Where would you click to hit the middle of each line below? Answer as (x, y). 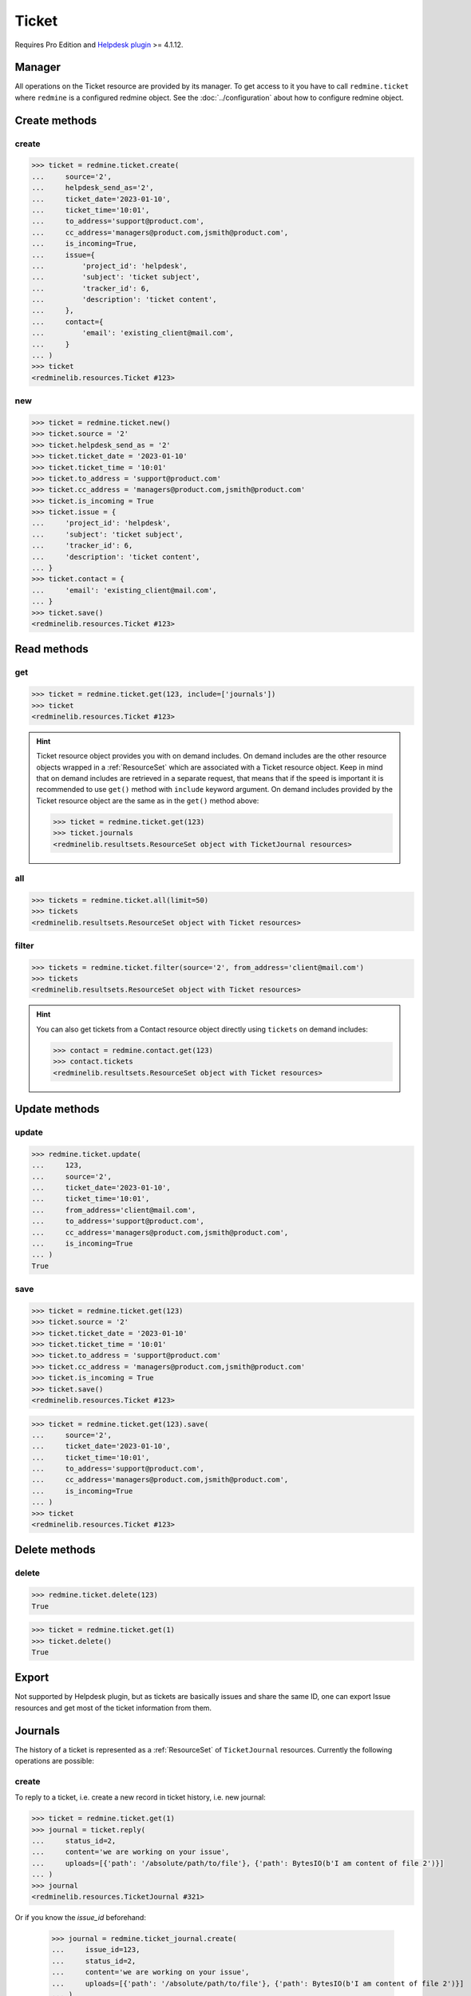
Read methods (52, 649)
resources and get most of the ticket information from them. (113, 1708)
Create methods (56, 120)
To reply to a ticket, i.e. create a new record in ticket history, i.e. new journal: (141, 1797)
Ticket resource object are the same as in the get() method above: (148, 800)
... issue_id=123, (96, 1950)
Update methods (57, 1109)
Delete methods (55, 1550)
